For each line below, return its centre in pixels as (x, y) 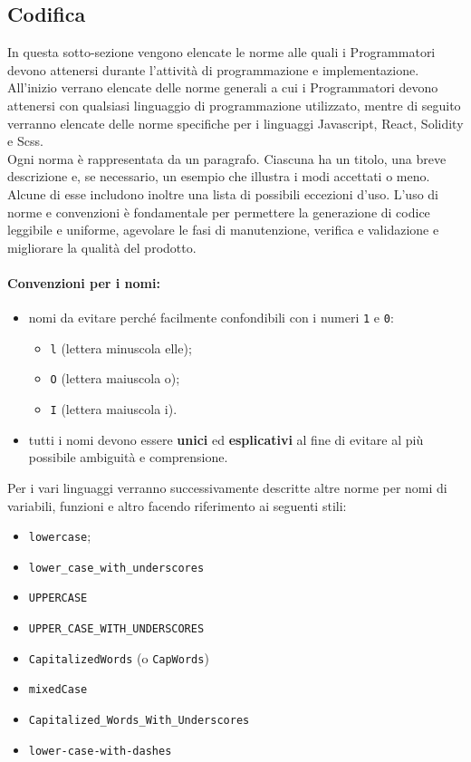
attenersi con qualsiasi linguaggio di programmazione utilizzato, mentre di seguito (234, 105)
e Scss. (25, 141)
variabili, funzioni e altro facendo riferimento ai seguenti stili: (177, 505)
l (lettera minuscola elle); (121, 347)
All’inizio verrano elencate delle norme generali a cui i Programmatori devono (223, 87)
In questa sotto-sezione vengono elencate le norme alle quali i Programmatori (221, 52)
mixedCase (58, 690)
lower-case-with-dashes (100, 751)
